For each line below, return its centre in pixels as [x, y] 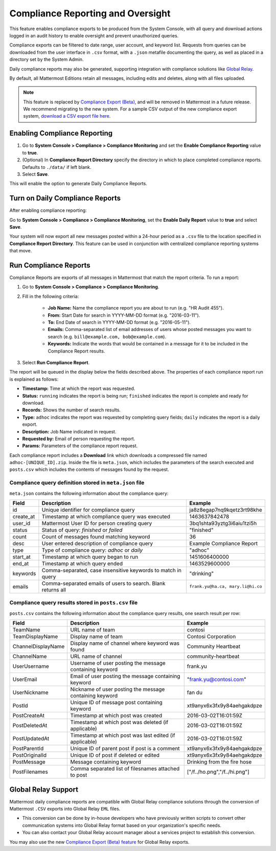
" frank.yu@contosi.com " [216, 680]
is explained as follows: [34, 379]
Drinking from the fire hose [219, 762]
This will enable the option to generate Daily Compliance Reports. [78, 184]
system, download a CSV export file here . [67, 116]
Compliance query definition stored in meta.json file [77, 483]
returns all [54, 590]
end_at [21, 563]
